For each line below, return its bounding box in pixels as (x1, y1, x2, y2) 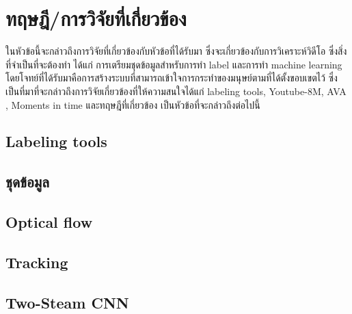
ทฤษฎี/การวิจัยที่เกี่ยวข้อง (5, 4, 187, 32)
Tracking (5, 251, 68, 272)
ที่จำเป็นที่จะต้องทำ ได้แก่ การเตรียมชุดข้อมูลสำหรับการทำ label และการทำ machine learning (5, 57, 342, 71)
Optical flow (5, 211, 93, 233)
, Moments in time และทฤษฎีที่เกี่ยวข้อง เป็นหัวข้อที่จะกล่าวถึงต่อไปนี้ (5, 97, 260, 112)
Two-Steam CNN (5, 291, 129, 313)
